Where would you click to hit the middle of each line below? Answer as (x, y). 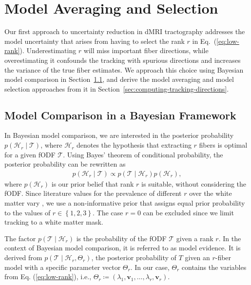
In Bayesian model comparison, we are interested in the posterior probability (119, 135)
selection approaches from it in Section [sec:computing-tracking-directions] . (117, 88)
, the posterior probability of (134, 257)
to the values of (28, 212)
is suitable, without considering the (194, 183)
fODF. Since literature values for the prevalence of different (93, 193)
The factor (20, 238)
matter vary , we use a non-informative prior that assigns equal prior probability (125, 203)
